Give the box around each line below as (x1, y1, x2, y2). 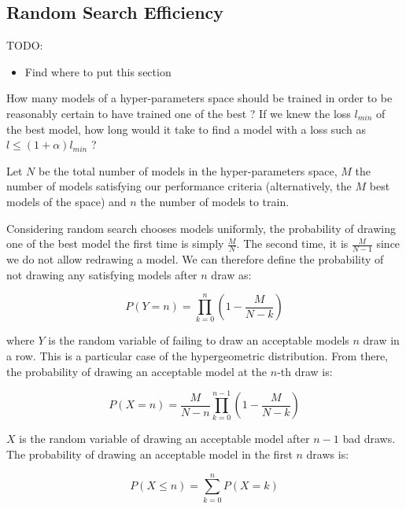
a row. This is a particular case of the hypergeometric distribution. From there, (6, 348, 388, 364)
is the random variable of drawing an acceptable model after (19, 430, 310, 447)
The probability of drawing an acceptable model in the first (6, 445, 293, 462)
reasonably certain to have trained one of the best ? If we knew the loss (6, 105, 351, 121)
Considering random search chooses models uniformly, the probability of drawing (6, 219, 396, 236)
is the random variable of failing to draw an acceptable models (48, 332, 349, 349)
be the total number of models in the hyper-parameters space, (38, 162, 338, 179)
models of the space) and (6, 193, 127, 209)
